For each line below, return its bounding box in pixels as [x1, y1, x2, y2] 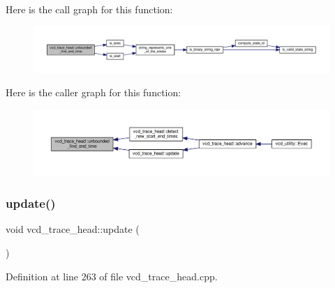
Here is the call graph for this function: [6, 2, 173, 16]
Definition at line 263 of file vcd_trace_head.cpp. [6, 268, 218, 283]
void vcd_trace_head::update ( [6, 222, 140, 236]
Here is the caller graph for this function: [6, 85, 181, 100]
